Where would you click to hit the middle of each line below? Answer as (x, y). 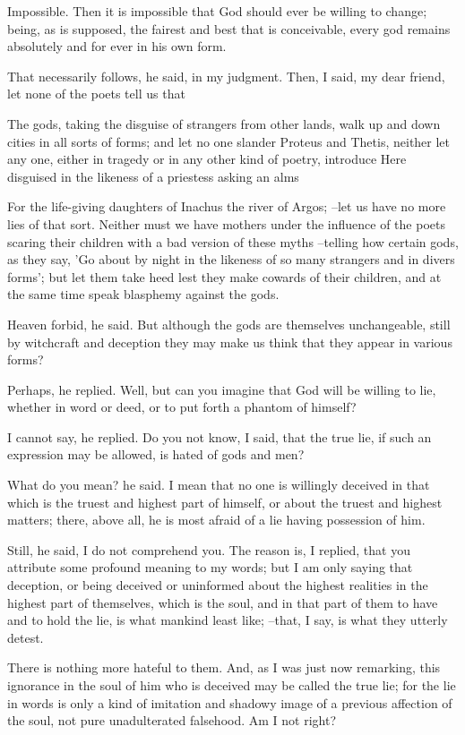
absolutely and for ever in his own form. (117, 46)
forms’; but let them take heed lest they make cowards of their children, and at (224, 276)
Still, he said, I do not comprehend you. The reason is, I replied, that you (209, 549)
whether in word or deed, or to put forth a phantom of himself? (182, 407)
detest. (26, 637)
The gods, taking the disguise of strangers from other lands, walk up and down (224, 123)
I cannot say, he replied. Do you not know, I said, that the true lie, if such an (220, 436)
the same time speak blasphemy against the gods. (143, 294)
